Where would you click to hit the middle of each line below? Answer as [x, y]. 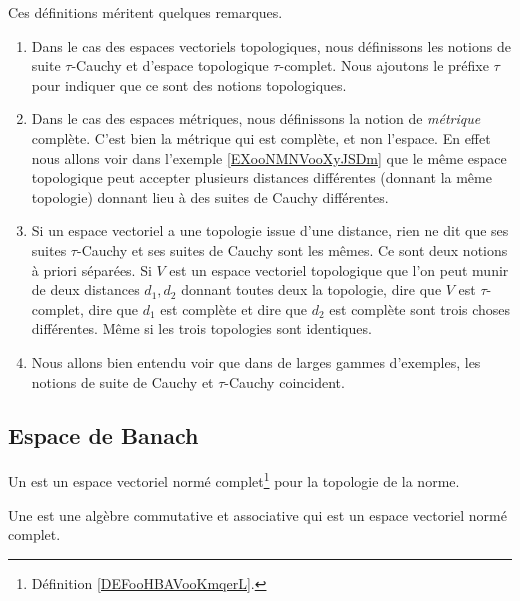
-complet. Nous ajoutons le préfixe [384, 65]
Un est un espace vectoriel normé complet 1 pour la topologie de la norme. [234, 479]
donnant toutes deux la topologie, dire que [311, 289]
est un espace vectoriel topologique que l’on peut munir [339, 269]
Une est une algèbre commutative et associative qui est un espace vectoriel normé [257, 514]
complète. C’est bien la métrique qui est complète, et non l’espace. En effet [261, 137]
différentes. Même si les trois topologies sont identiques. [201, 328]
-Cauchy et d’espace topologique [170, 65]
